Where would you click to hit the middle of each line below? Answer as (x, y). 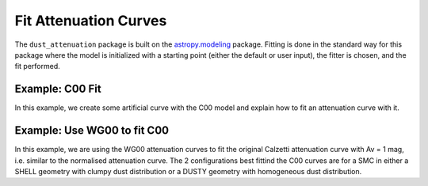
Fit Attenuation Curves (91, 21)
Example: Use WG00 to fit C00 (92, 131)
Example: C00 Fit (58, 89)
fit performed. (37, 66)
